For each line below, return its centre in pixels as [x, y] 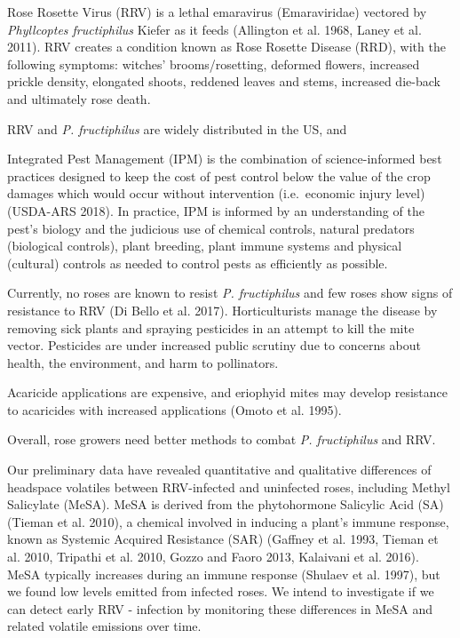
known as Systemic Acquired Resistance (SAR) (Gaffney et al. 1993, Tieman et [223, 539]
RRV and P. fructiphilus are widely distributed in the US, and [177, 128]
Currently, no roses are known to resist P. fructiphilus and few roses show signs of [230, 293]
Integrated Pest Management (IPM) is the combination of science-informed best [225, 159]
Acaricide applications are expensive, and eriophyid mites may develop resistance [227, 392]
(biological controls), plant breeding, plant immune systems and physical [205, 246]
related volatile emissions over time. [104, 626]
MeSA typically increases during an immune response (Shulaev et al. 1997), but [224, 574]
